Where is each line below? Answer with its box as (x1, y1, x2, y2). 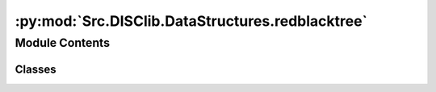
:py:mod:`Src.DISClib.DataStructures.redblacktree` (15, 12, 367, 30)
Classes (15, 62, 57, 76)
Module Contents (15, 36, 111, 50)
